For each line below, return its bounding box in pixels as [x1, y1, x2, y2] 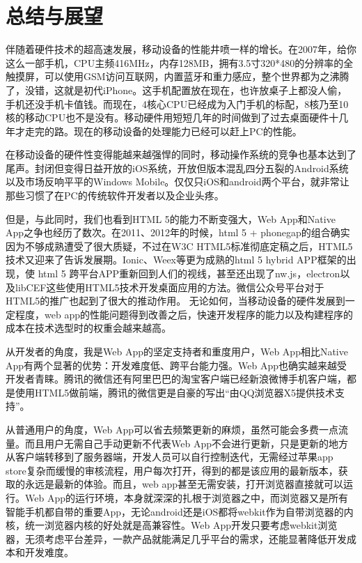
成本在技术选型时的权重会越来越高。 [6, 321, 171, 335]
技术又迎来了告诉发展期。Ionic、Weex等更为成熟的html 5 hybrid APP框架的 [6, 252, 347, 267]
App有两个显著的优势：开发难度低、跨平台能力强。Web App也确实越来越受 [6, 357, 347, 372]
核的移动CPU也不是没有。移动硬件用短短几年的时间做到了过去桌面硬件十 [6, 110, 339, 125]
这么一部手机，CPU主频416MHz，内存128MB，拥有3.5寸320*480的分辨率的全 [6, 55, 354, 70]
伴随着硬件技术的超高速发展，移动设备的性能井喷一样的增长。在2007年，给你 [6, 42, 356, 56]
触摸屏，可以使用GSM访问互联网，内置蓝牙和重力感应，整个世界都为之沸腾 [6, 69, 349, 84]
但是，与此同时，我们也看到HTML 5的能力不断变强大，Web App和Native [6, 211, 336, 226]
